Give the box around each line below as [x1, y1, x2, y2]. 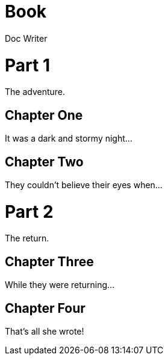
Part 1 [5, 54, 50, 76]
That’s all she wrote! [5, 326, 84, 337]
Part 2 [5, 201, 54, 222]
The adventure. [5, 87, 66, 97]
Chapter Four [5, 300, 86, 316]
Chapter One [5, 107, 83, 123]
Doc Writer [5, 33, 48, 44]
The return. [5, 233, 49, 244]
